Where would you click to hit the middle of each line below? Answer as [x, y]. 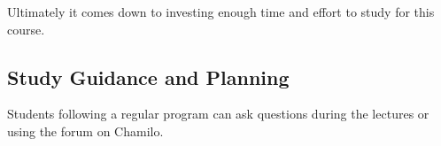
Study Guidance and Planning [148, 77]
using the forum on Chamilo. [85, 131]
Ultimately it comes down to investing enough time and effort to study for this [221, 12]
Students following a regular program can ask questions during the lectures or [218, 114]
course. [26, 29]
